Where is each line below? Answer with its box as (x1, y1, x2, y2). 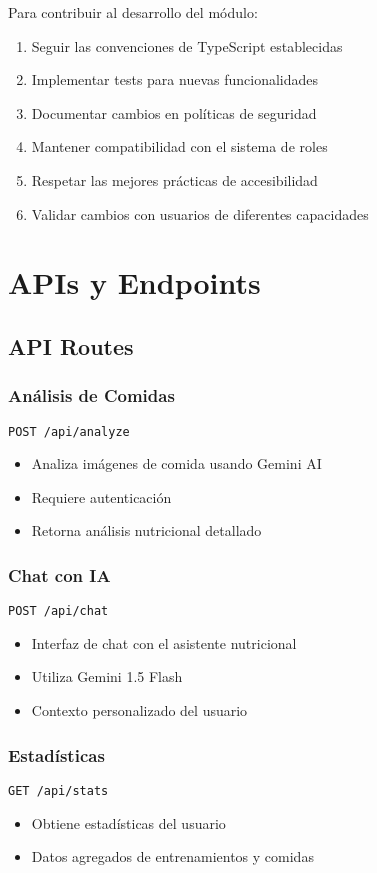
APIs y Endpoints (8, 262, 261, 303)
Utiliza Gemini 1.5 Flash (31, 666, 183, 687)
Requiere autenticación (31, 486, 172, 507)
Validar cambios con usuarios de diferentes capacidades (31, 203, 369, 224)
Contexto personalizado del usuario (31, 700, 248, 721)
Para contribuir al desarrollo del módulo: (8, 2, 258, 22)
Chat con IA (8, 562, 111, 587)
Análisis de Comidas (8, 383, 175, 408)
